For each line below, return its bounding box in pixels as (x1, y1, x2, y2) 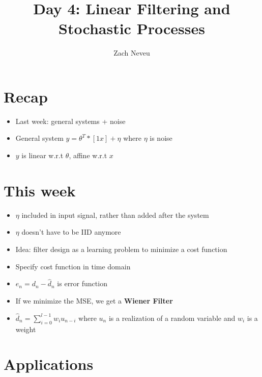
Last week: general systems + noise (15, 115, 126, 126)
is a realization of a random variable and (108, 312, 236, 323)
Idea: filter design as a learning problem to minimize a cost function (15, 243, 227, 254)
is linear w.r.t (21, 150, 64, 161)
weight (15, 323, 36, 334)
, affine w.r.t (69, 150, 107, 161)
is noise (150, 133, 172, 143)
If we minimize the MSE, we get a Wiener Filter (15, 295, 173, 306)
